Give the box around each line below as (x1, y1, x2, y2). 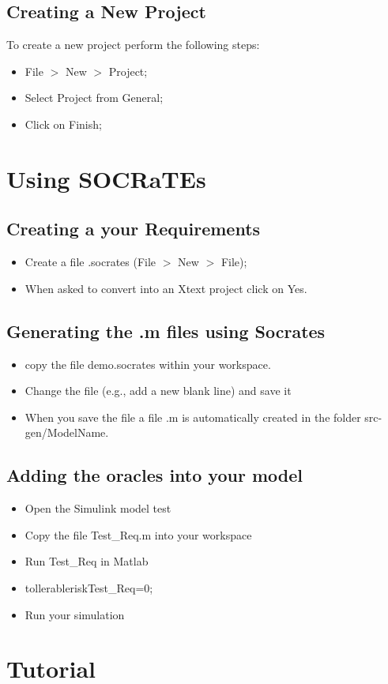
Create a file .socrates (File (24, 254, 156, 270)
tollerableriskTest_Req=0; (24, 579, 153, 596)
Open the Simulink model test (24, 500, 171, 517)
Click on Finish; (24, 115, 102, 132)
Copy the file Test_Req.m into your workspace (24, 526, 252, 543)
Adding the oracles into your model (6, 463, 303, 487)
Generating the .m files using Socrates (6, 318, 326, 343)
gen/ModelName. (24, 424, 109, 441)
